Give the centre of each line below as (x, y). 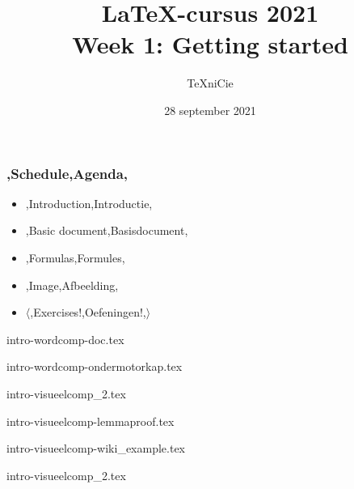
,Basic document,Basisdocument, (107, 230)
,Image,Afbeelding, (72, 285)
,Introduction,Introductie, (89, 203)
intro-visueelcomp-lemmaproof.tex (91, 421)
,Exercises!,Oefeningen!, (88, 312)
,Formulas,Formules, (75, 257)
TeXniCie (210, 83)
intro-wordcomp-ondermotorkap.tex (95, 366)
